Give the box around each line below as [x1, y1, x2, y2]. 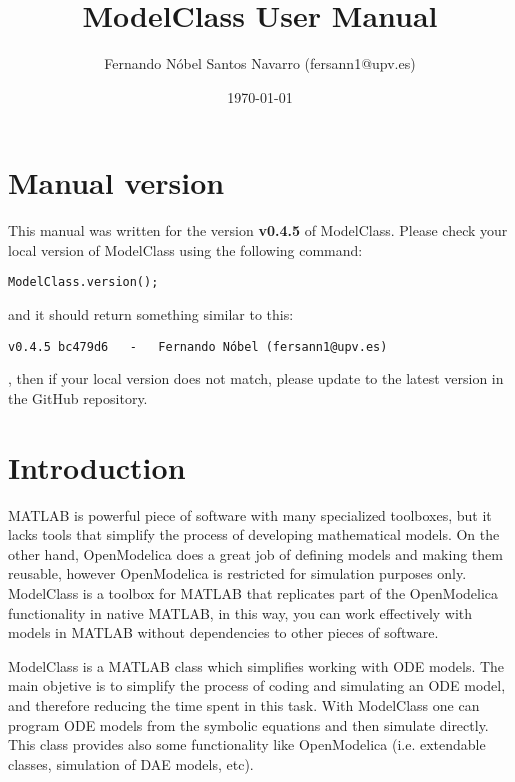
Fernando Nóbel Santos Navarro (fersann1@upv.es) [104, 53, 416, 74]
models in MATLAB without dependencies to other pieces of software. [8, 622, 439, 643]
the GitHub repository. [8, 387, 148, 408]
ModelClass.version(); [8, 275, 159, 290]
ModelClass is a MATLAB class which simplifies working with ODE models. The [8, 655, 505, 676]
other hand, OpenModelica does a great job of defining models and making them [8, 543, 503, 564]
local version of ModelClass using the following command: [8, 239, 363, 260]
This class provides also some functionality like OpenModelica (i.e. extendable [8, 734, 486, 755]
